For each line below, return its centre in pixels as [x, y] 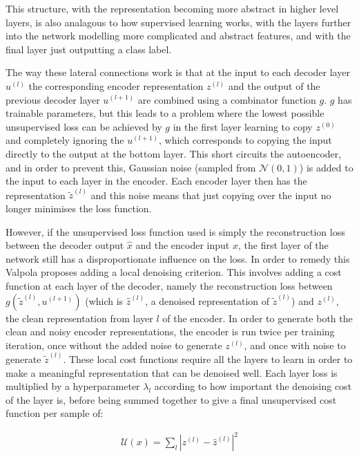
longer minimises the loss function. [79, 208]
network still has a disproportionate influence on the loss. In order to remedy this [178, 258]
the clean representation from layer [79, 318]
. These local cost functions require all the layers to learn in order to [208, 358]
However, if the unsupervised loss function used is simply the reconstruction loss [175, 231]
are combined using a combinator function [227, 99]
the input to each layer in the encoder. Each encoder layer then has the [156, 181]
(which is [104, 300]
